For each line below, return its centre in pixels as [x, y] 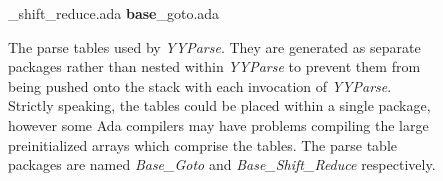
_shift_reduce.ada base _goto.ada [114, 13]
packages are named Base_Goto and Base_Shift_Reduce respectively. [222, 164]
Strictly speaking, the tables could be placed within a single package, [219, 105]
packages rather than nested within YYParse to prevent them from [214, 66]
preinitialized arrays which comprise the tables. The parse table [202, 144]
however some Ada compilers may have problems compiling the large [218, 124]
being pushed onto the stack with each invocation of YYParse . [200, 85]
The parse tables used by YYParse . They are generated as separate [214, 46]
